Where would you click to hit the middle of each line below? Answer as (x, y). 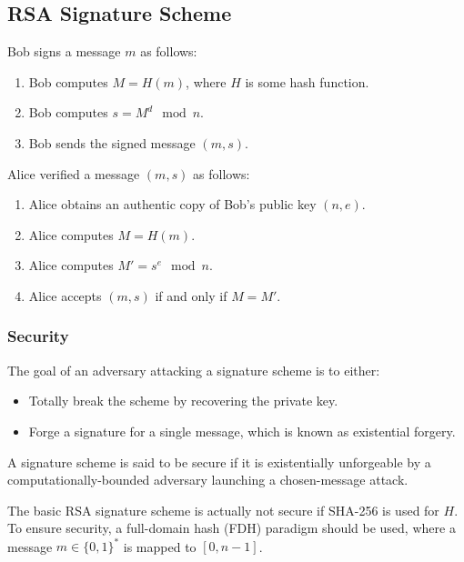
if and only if (191, 295)
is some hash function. (307, 81)
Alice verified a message (74, 173)
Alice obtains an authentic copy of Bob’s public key (172, 204)
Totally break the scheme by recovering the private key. (183, 401)
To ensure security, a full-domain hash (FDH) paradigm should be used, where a (232, 528)
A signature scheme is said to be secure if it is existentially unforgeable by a (219, 462)
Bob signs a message (64, 51)
